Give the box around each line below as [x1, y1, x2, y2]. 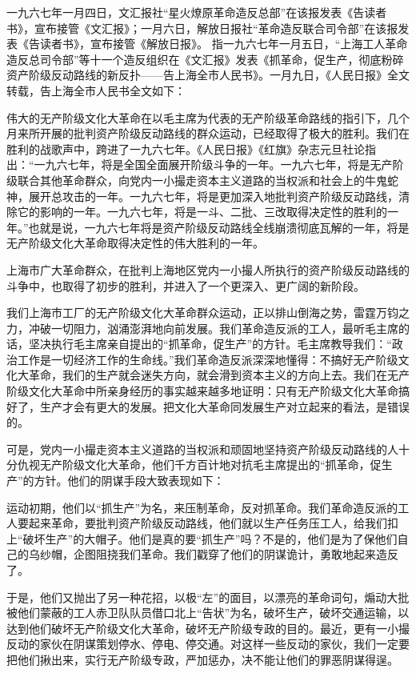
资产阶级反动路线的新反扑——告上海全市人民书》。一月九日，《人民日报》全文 [6, 66, 410, 83]
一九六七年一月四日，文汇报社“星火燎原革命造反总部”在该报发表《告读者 [6, 4, 387, 20]
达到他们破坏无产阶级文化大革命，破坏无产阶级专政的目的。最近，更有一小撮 [6, 619, 410, 636]
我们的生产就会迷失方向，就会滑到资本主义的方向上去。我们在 [62, 367, 387, 383]
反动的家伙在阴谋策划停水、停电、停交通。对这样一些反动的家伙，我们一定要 [6, 635, 410, 652]
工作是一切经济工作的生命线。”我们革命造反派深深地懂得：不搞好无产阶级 [17, 351, 398, 367]
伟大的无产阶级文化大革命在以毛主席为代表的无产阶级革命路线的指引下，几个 [6, 109, 410, 126]
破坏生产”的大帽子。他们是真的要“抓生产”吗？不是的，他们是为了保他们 [22, 530, 398, 547]
